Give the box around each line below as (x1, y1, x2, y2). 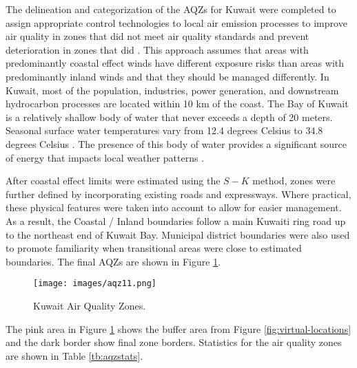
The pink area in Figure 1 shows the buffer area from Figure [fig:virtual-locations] (6, 321, 351, 336)
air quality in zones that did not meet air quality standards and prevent (6, 29, 309, 43)
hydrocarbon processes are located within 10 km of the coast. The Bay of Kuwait (6, 96, 349, 111)
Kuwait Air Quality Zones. (33, 298, 146, 312)
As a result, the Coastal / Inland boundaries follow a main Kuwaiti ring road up (6, 213, 346, 228)
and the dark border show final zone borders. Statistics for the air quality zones (6, 335, 342, 349)
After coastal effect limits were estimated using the (6, 173, 221, 188)
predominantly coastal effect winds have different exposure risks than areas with (6, 56, 345, 70)
